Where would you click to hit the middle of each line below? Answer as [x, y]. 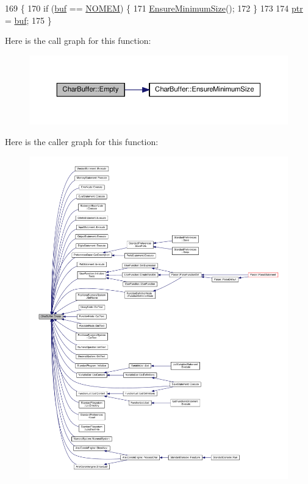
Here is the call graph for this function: [78, 41]
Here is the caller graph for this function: [82, 141]
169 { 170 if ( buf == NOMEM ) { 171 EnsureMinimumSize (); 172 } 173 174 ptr [154, 8]
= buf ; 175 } [28, 20]
